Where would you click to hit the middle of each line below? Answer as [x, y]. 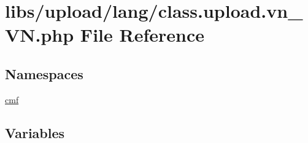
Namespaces [44, 73]
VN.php [40, 35]
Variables [35, 132]
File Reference [142, 35]
